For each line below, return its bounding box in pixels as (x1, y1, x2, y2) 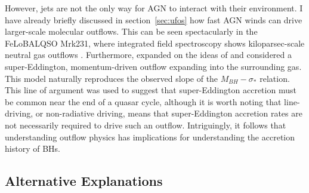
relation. (259, 72, 290, 84)
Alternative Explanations (5, 171, 163, 190)
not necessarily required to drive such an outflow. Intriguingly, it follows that (5, 118, 286, 131)
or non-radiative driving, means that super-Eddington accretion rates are (35, 107, 302, 120)
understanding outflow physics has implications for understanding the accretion (5, 130, 295, 143)
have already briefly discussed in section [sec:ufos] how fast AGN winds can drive (5, 13, 302, 26)
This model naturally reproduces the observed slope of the (5, 72, 218, 84)
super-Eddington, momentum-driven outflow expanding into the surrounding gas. (5, 60, 302, 72)
